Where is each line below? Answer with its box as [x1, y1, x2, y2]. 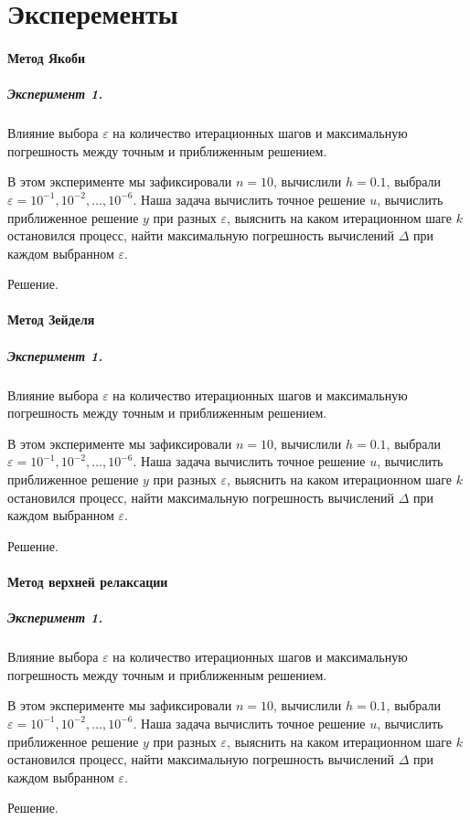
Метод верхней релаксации [7, 571, 168, 591]
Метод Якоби [7, 48, 86, 67]
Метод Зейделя [7, 310, 95, 329]
